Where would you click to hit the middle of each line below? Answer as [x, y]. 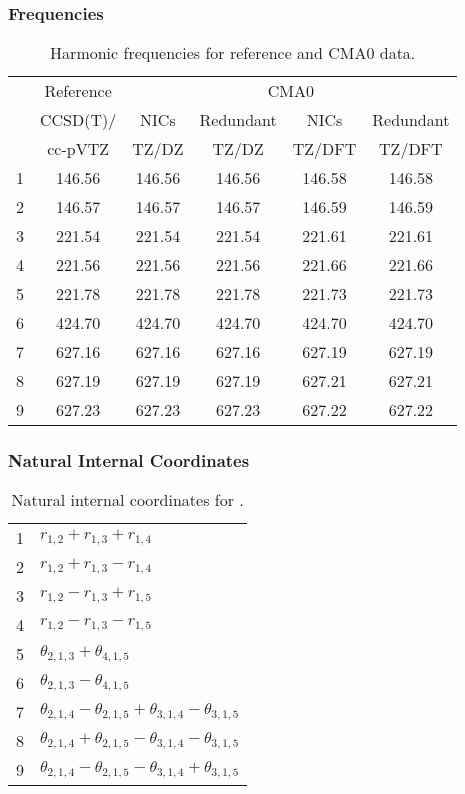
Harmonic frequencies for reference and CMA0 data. [233, 53]
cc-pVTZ [78, 149]
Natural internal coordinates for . [127, 500]
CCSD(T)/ [78, 120]
